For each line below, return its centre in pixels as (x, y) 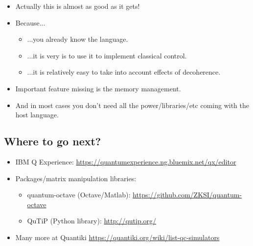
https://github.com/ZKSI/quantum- (187, 195)
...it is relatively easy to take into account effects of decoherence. (124, 72)
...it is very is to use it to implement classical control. (107, 55)
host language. (37, 115)
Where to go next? (53, 141)
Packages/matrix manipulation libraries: (76, 178)
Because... (30, 22)
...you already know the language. (78, 39)
